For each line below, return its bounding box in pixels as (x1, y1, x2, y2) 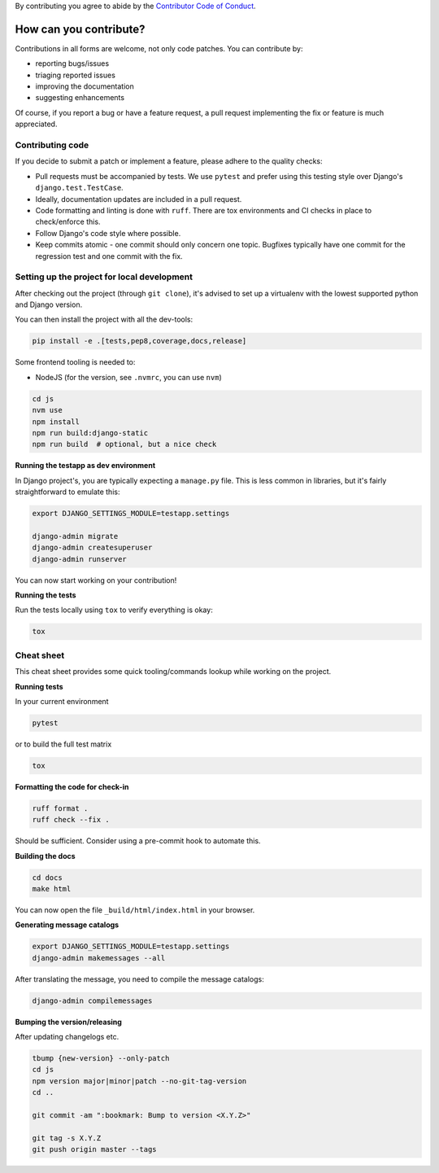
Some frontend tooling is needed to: (15, 357, 136, 367)
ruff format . (32, 803, 89, 813)
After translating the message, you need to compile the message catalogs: (15, 974, 264, 984)
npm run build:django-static (32, 428, 149, 437)
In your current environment (15, 696, 109, 706)
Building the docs (15, 851, 76, 860)
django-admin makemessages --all (32, 953, 166, 962)
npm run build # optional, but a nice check (32, 440, 217, 449)
